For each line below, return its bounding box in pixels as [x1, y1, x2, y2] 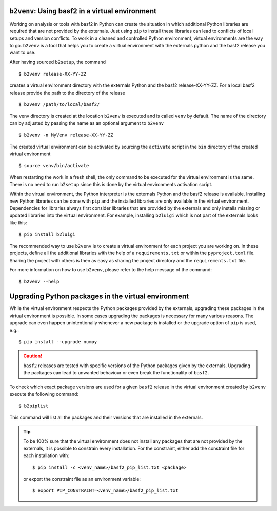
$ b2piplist [18, 403, 49, 409]
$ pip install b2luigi [18, 231, 76, 238]
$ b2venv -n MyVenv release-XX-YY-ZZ [18, 132, 114, 138]
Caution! [23, 353, 43, 359]
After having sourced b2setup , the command [9, 59, 106, 65]
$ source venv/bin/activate [18, 162, 89, 169]
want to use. [9, 49, 36, 56]
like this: [9, 220, 27, 226]
